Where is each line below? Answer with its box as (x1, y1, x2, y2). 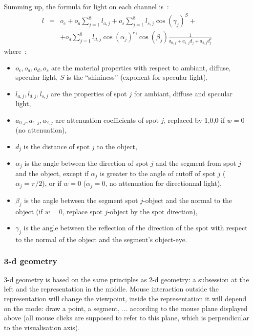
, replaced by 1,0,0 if (164, 114, 225, 125)
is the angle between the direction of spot (24, 158, 148, 168)
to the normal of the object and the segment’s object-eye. (15, 234, 187, 244)
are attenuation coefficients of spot (55, 114, 159, 125)
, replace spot (62, 206, 103, 216)
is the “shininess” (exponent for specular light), (66, 72, 208, 82)
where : (4, 46, 27, 56)
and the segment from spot (155, 158, 236, 168)
